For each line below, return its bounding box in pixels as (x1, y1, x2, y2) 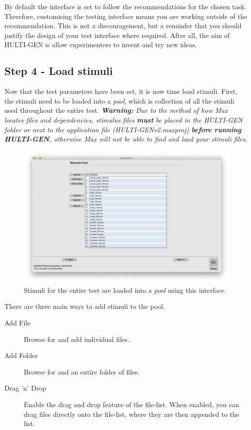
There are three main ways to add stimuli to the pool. (4, 301, 165, 311)
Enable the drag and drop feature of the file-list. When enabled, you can (24, 399, 239, 409)
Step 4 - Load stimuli (4, 63, 113, 78)
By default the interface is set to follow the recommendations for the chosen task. (4, 1, 247, 11)
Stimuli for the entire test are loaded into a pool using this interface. (24, 285, 226, 295)
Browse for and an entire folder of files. (24, 366, 140, 376)
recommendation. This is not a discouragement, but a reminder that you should (4, 20, 242, 31)
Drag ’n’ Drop (4, 383, 47, 393)
